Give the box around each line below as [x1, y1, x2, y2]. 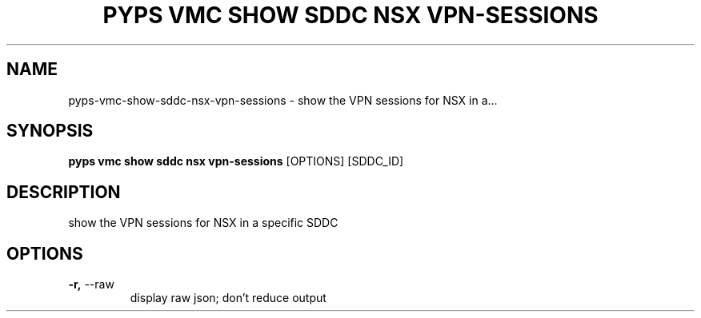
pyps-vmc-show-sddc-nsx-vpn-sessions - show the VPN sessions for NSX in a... [68, 93, 498, 107]
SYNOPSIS [6, 121, 94, 141]
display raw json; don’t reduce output [130, 291, 326, 305]
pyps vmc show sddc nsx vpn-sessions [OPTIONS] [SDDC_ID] [68, 154, 404, 169]
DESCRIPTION [6, 181, 121, 202]
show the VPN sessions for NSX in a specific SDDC [68, 216, 338, 230]
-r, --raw [68, 277, 114, 292]
